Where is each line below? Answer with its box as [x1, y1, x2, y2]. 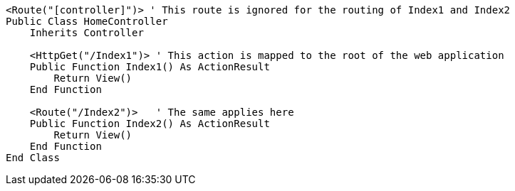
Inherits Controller [29, 27, 144, 38]
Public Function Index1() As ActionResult [29, 61, 270, 72]
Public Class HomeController [6, 16, 168, 27]
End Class [6, 152, 60, 163]
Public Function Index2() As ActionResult [29, 118, 270, 129]
